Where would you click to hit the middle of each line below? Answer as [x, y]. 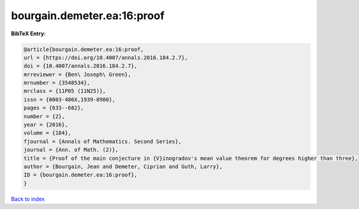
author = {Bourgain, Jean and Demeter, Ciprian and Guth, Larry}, [123, 167]
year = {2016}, [46, 125]
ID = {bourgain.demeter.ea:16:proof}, [80, 175]
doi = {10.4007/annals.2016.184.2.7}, [80, 66]
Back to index [28, 199]
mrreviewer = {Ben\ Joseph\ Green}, [77, 74]
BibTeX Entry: [28, 34]
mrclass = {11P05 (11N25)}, [65, 91]
